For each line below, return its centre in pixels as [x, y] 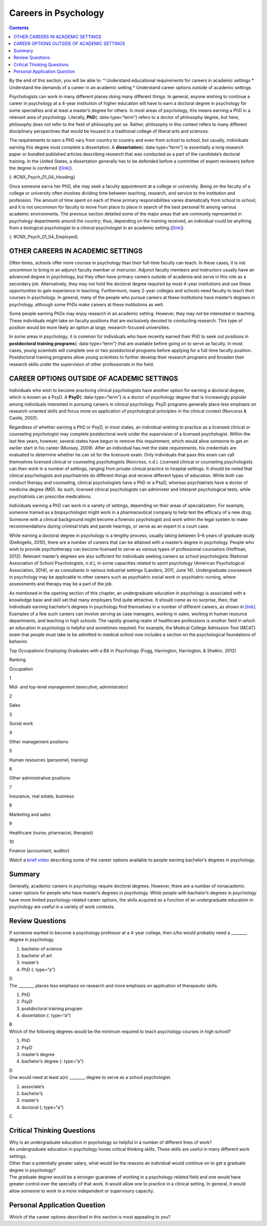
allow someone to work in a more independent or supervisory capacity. [82, 1191]
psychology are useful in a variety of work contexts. [62, 906]
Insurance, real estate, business [42, 796]
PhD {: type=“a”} [39, 969]
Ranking [18, 660]
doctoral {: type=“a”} [43, 1107]
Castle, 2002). [24, 418]
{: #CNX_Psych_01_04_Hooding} [42, 177]
